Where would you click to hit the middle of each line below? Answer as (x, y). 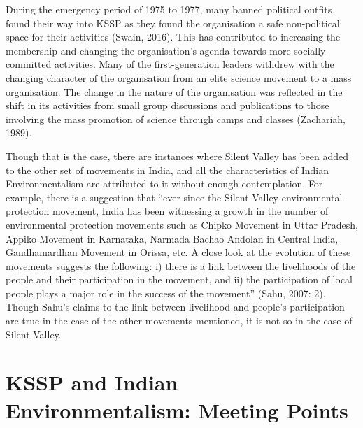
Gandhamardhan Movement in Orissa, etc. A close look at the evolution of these (178, 252)
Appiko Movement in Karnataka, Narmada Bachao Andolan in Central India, (172, 238)
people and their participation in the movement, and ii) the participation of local (179, 279)
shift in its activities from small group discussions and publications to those (168, 105)
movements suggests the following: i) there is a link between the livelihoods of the (181, 265)
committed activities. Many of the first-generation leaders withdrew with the (170, 64)
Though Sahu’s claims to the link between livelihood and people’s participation (175, 307)
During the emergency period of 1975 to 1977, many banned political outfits (169, 9)
